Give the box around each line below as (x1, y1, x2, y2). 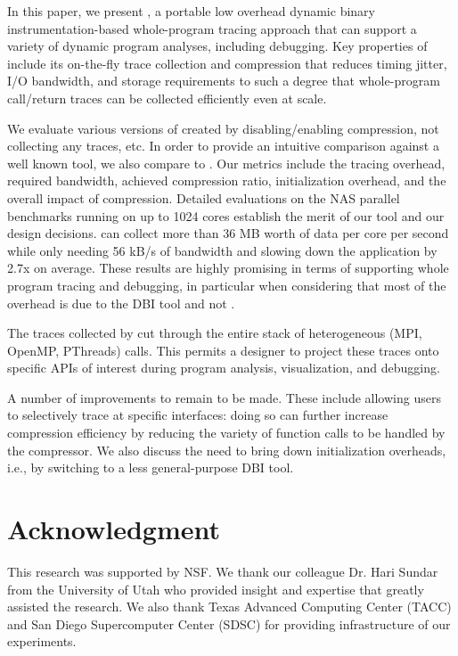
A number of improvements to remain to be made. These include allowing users (7, 388, 441, 406)
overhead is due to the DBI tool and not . (7, 293, 235, 312)
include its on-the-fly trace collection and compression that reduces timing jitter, (7, 53, 447, 72)
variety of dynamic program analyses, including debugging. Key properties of (7, 37, 428, 55)
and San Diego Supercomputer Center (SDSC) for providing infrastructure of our (7, 614, 451, 633)
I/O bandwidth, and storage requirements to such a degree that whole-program (7, 71, 440, 90)
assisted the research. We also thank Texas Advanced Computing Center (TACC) (7, 597, 452, 616)
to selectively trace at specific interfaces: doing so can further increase (7, 406, 388, 424)
